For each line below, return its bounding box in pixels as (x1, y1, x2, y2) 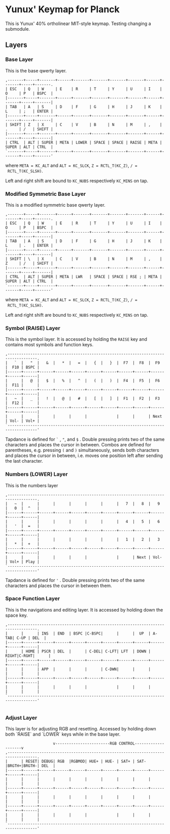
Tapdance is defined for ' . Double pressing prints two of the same (5, 577, 145, 583)
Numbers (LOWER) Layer (5, 471, 68, 478)
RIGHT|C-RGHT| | (5, 653, 51, 659)
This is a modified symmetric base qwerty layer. (5, 201, 106, 208)
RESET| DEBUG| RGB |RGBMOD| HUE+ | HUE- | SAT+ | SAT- (25, 759, 146, 764)
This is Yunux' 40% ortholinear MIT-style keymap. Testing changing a (5, 20, 151, 27)
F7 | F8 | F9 (123, 361, 160, 366)
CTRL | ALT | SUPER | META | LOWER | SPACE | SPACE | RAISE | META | (10, 140, 162, 145)
